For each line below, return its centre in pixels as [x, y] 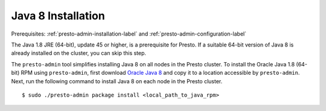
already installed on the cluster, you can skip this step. [79, 53]
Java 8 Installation [58, 16]
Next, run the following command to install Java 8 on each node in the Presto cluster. [117, 81]
